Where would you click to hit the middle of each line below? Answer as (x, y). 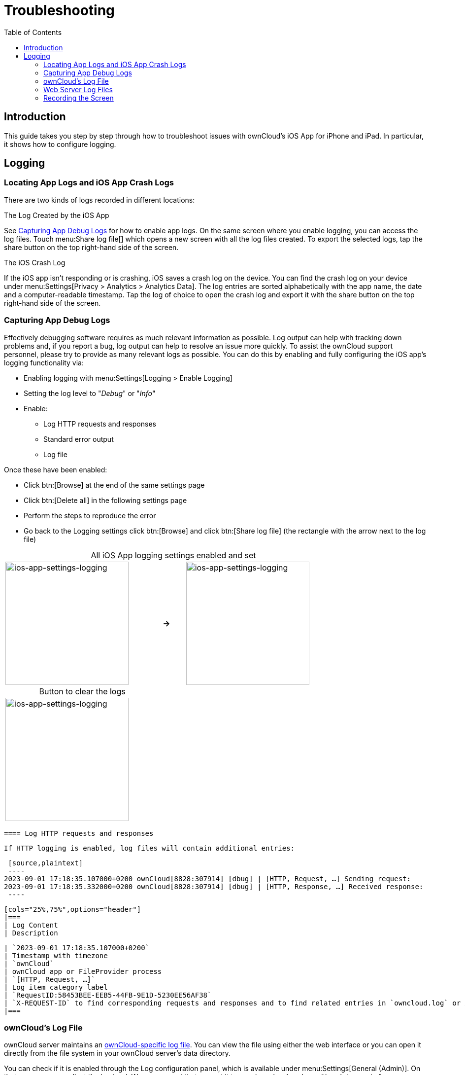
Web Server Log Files (78, 89)
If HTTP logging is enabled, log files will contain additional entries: (149, 848)
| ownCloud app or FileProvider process (83, 971)
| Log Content (31, 925)
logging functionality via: (44, 362)
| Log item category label (56, 987)
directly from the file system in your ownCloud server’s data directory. (117, 1053)
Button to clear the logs (82, 691)
